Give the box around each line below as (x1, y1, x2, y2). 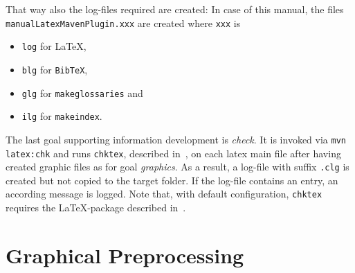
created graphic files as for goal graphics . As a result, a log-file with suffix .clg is (6, 159, 349, 174)
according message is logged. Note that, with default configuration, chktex (6, 186, 322, 201)
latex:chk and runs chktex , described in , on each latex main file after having (6, 146, 341, 160)
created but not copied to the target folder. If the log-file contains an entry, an (6, 173, 338, 187)
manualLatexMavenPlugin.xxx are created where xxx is (6, 15, 241, 30)
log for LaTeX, (21, 39, 87, 53)
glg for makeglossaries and (21, 85, 143, 100)
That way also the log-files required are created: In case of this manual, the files (6, 2, 344, 16)
